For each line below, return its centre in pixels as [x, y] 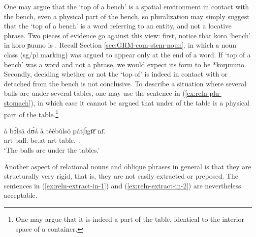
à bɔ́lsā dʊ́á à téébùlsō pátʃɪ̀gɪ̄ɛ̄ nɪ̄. [55, 130]
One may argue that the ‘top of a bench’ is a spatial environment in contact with [127, 6]
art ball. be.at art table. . [42, 140]
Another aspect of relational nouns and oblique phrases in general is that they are [128, 166]
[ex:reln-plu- [203, 93]
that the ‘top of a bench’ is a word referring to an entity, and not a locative [118, 26]
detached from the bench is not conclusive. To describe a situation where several [125, 83]
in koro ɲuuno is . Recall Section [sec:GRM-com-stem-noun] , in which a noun [120, 45]
